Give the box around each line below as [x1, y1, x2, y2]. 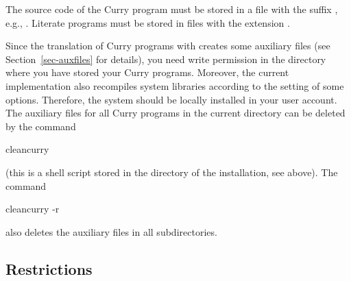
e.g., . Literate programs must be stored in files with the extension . [5, 15, 290, 29]
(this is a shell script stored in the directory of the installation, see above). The [5, 164, 338, 179]
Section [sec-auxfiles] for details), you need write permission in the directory [5, 51, 326, 66]
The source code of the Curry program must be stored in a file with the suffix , [5, 2, 338, 16]
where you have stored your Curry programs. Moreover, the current [5, 65, 289, 80]
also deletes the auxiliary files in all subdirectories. [5, 224, 217, 239]
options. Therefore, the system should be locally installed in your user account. [5, 92, 337, 106]
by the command [5, 119, 76, 133]
